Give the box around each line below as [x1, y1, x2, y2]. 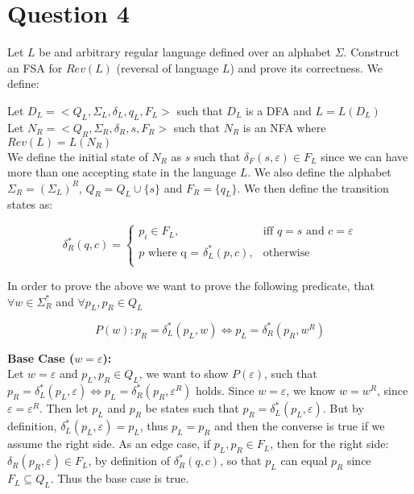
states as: [7, 196, 53, 213]
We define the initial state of [7, 147, 148, 164]
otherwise [263, 247, 310, 259]
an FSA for [7, 59, 63, 76]
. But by [322, 400, 364, 417]
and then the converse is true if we [214, 417, 385, 434]
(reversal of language [116, 59, 219, 76]
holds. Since [196, 382, 255, 399]
